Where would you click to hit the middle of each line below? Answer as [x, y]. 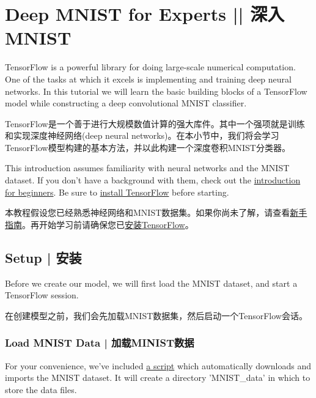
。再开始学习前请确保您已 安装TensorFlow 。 [108, 224]
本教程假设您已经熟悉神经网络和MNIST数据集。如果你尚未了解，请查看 [148, 212]
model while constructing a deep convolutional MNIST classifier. [126, 103]
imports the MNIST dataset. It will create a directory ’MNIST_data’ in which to [158, 378]
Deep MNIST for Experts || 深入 [145, 14]
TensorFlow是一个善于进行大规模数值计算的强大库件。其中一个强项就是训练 [155, 123]
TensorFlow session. [42, 295]
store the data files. [41, 389]
